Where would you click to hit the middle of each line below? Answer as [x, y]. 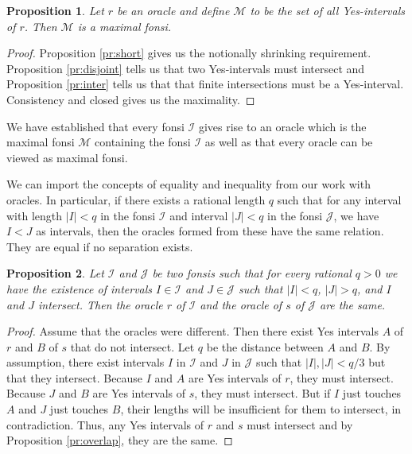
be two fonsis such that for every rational [252, 273]
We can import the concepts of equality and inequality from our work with [189, 184]
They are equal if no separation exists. [100, 246]
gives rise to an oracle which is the [282, 126]
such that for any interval [339, 199]
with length [35, 215]
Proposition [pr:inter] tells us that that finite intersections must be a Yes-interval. [205, 84]
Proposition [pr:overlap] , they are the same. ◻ [120, 440]
